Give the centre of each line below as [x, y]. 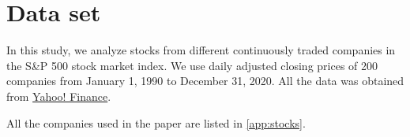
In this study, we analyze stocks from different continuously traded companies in [201, 50]
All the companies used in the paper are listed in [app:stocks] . [156, 122]
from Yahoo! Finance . [59, 96]
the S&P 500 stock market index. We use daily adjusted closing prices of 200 [192, 65]
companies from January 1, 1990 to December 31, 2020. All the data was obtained [205, 81]
